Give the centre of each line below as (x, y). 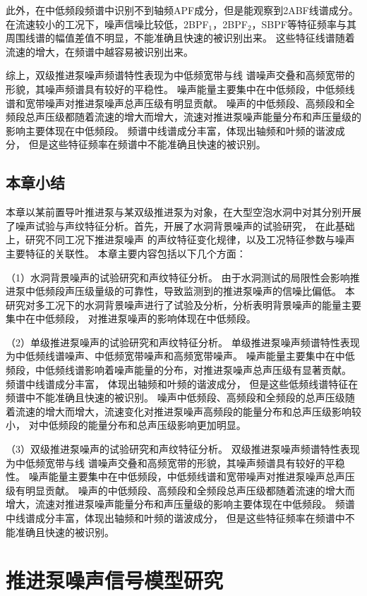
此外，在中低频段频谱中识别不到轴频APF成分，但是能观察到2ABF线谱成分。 (182, 10)
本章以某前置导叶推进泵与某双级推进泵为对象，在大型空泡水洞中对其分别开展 (183, 212)
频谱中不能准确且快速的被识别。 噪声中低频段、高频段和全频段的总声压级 (175, 397)
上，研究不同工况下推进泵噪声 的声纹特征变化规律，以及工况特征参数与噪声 (180, 239)
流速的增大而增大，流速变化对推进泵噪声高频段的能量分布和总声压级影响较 (188, 411)
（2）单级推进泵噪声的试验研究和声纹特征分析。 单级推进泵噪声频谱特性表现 (183, 342)
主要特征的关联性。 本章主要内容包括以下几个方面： (126, 253)
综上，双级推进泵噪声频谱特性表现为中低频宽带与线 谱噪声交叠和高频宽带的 (180, 75)
